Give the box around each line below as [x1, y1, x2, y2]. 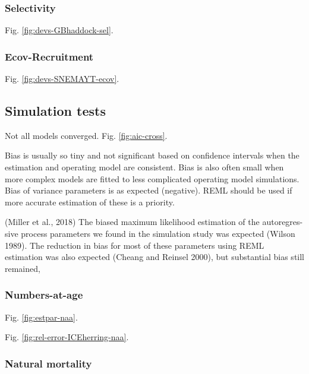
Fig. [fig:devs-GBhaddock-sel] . [5, 24, 113, 36]
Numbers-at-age [5, 287, 83, 302]
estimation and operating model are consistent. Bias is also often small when [5, 161, 284, 173]
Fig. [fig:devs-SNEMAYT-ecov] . [5, 72, 119, 85]
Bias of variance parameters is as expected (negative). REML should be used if [5, 184, 292, 196]
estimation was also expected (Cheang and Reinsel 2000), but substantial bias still [5, 251, 305, 263]
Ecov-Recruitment [5, 49, 94, 64]
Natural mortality [5, 356, 92, 370]
